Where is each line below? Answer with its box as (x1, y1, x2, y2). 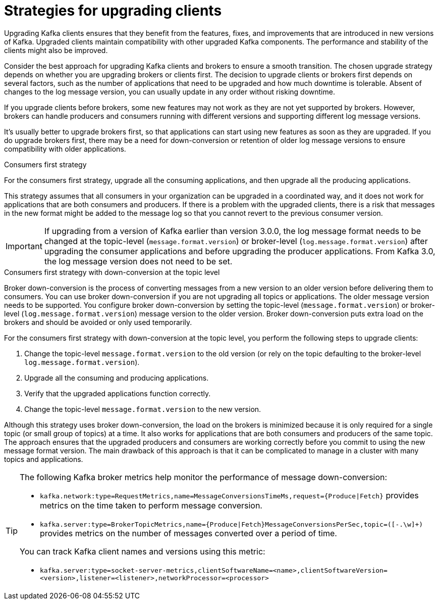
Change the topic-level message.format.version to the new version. (24, 404, 261, 413)
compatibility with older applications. (4, 144, 126, 153)
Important (6, 241, 42, 251)
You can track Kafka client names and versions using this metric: (20, 546, 265, 556)
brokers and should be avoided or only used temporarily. (4, 317, 192, 327)
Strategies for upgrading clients (4, 2, 222, 19)
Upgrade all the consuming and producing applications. (24, 373, 209, 382)
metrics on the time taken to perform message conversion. (40, 500, 262, 510)
